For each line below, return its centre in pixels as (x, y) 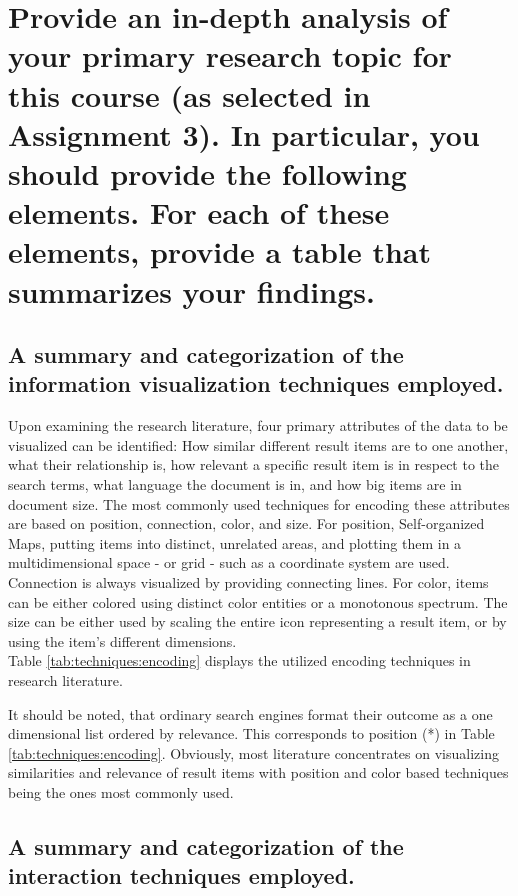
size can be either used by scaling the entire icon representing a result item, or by (257, 621)
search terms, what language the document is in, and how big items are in (235, 484)
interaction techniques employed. (181, 875)
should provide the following (207, 172)
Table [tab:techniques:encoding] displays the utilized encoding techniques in (239, 660)
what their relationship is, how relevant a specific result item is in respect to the (254, 464)
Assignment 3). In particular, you (244, 133)
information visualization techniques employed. (256, 383)
